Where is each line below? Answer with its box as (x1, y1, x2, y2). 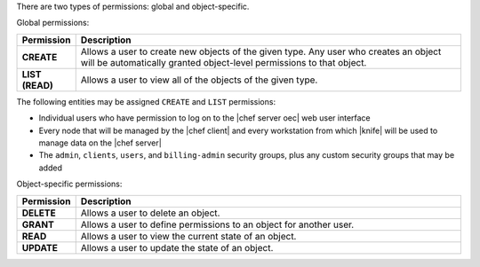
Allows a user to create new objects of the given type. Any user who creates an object (80, 45, 442, 58)
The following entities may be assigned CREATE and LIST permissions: (16, 96, 276, 106)
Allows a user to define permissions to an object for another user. (80, 218, 355, 231)
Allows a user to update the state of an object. (80, 241, 274, 254)
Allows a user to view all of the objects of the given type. (80, 74, 318, 86)
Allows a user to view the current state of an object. (80, 230, 297, 242)
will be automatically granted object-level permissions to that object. (80, 56, 367, 68)
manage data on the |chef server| (38, 137, 162, 148)
